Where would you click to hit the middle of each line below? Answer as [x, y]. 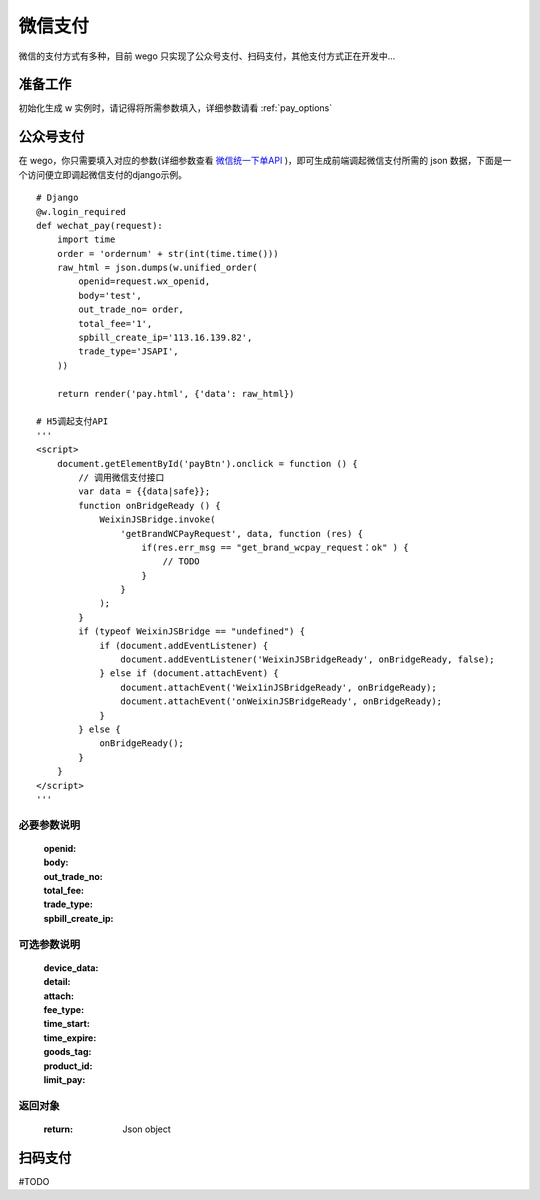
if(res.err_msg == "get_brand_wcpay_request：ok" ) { [275, 547]
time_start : [66, 1024]
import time [86, 239]
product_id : [68, 1066]
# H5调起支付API [72, 421]
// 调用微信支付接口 [121, 477]
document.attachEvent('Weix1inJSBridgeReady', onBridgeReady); [278, 687]
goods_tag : [67, 1052]
